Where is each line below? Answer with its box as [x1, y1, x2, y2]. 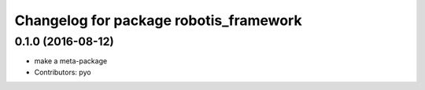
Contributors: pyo [34, 67, 91, 77]
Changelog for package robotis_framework [14, 12, 302, 29]
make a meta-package [34, 56, 108, 66]
